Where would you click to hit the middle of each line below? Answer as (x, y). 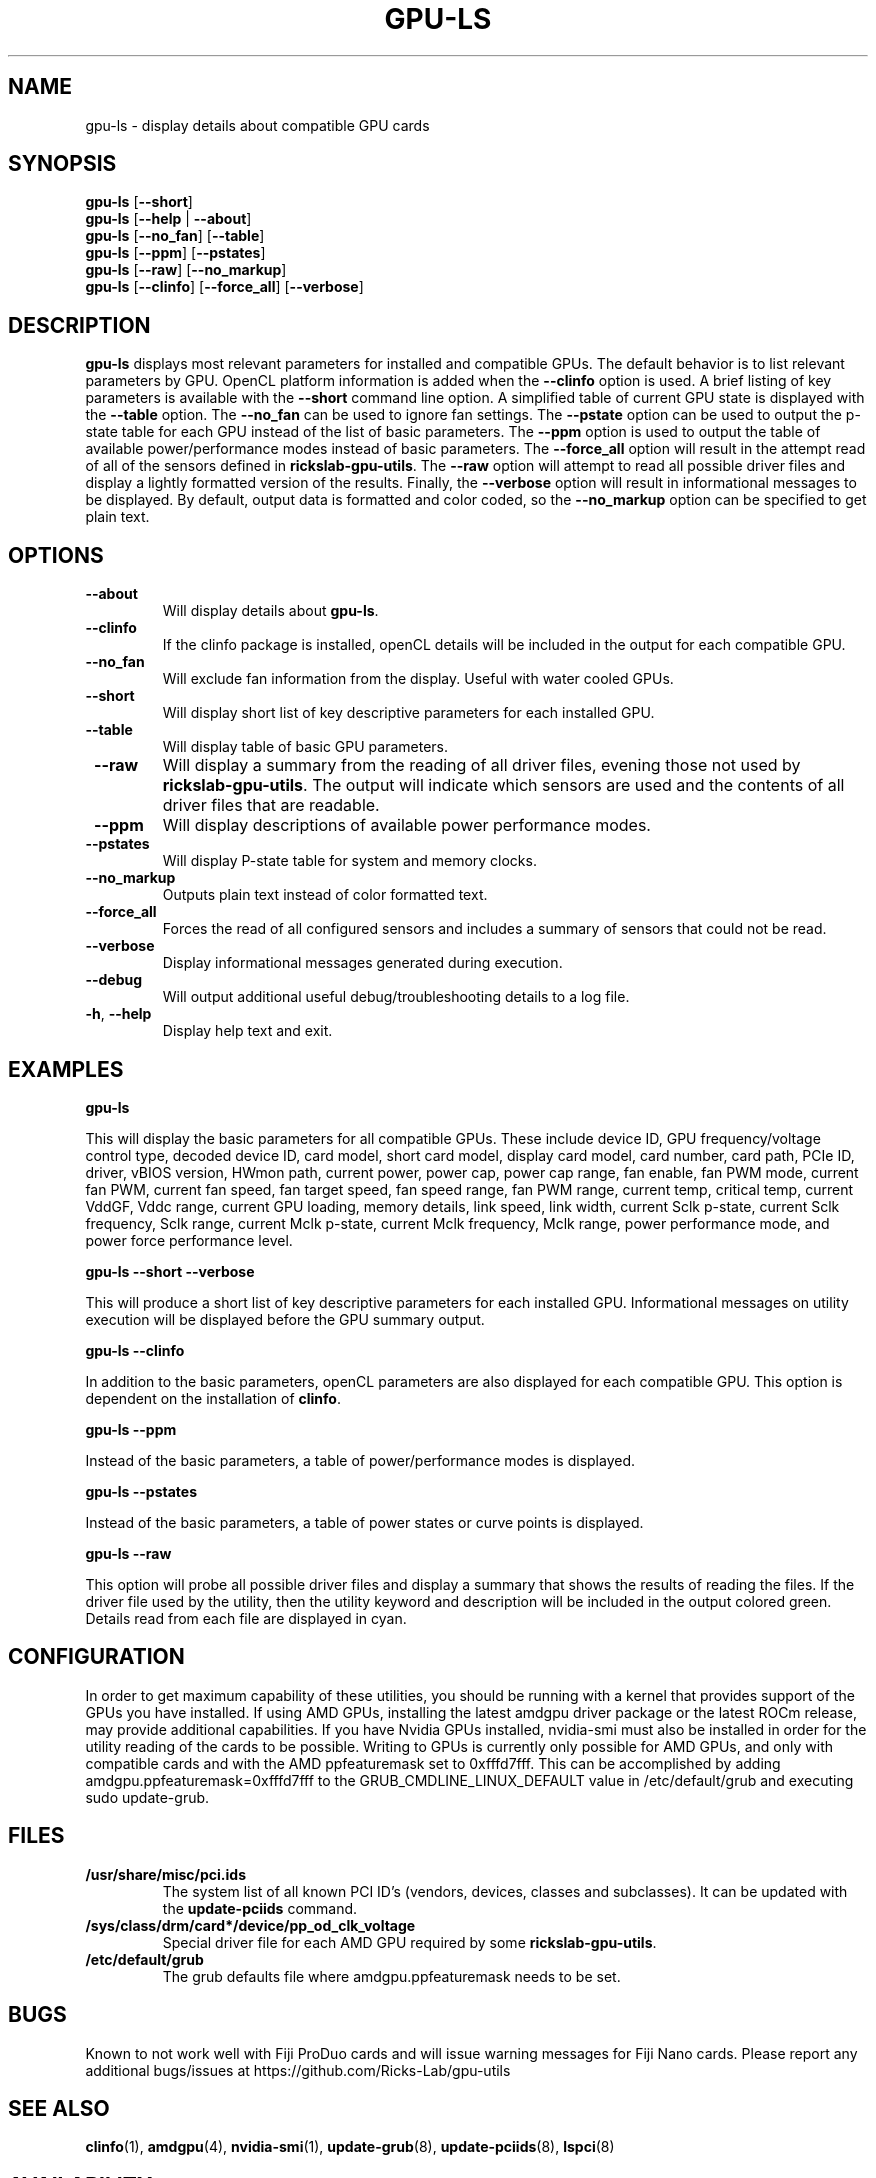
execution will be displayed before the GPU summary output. (285, 1319)
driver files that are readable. (271, 805)
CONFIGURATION (96, 1657)
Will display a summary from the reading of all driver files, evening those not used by (481, 765)
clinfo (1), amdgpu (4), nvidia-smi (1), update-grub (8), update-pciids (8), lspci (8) (350, 2147)
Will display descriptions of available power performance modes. (406, 825)
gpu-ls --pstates (141, 1491)
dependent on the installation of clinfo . (213, 1398)
